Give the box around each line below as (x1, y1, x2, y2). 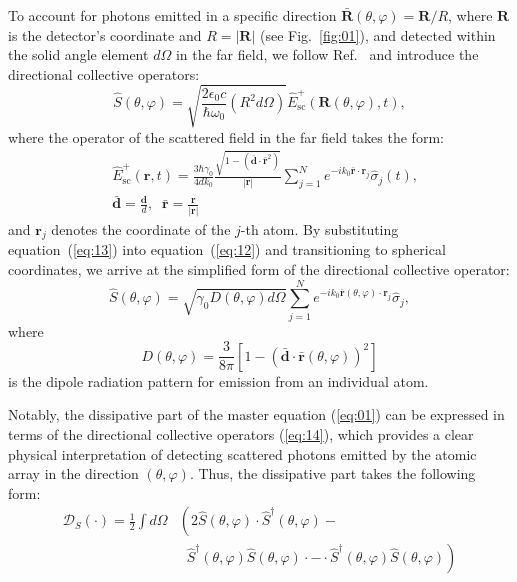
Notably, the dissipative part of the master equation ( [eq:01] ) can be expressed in (8, 404, 505, 425)
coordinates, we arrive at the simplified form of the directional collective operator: (8, 259, 510, 279)
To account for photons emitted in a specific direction (8, 5, 337, 25)
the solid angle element (8, 44, 149, 65)
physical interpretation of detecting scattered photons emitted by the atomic (8, 443, 477, 464)
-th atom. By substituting (240, 218, 399, 239)
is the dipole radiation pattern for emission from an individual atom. (8, 370, 429, 391)
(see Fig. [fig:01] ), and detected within (260, 24, 496, 45)
